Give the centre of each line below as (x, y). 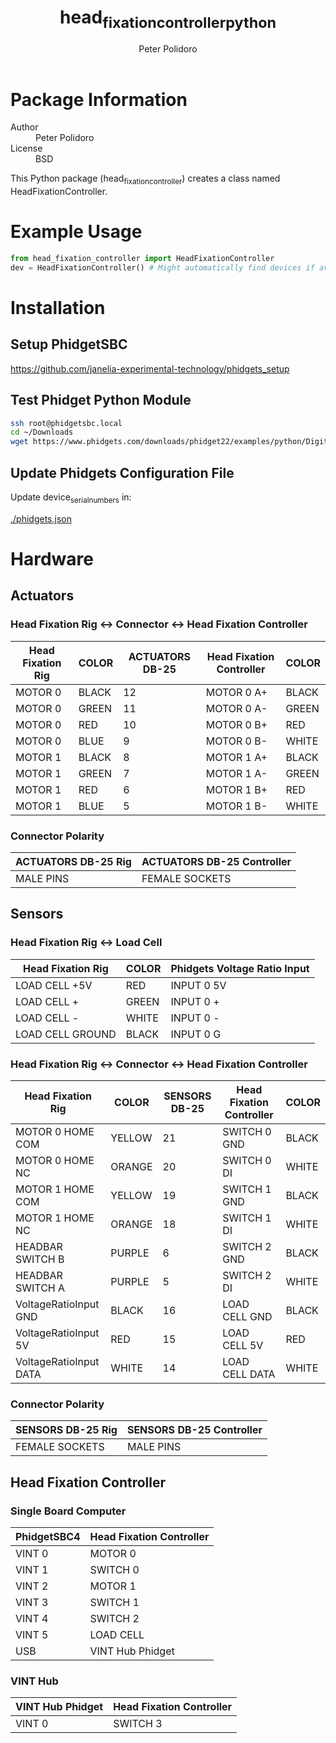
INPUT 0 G (196, 1034)
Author (24, 127)
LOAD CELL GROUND (66, 1034)
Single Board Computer (68, 1511)
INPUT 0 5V (198, 985)
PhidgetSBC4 (48, 1536)
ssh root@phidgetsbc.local (66, 423)
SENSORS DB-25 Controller (194, 1430)
